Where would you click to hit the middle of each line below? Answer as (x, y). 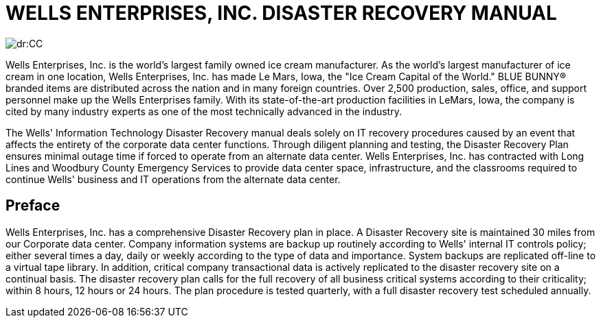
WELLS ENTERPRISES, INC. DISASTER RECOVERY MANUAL (281, 13)
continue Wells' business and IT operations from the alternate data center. (173, 179)
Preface (33, 206)
